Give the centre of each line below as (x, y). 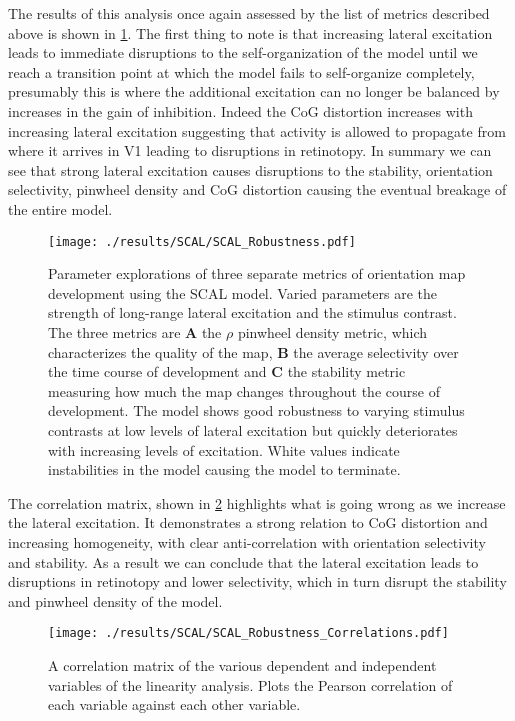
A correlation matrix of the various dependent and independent (242, 664)
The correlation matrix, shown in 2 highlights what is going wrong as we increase (257, 502)
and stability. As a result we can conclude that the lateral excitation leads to (243, 561)
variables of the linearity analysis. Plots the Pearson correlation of (250, 684)
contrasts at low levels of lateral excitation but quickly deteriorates (253, 429)
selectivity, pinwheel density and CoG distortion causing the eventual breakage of (257, 189)
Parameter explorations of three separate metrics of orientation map (257, 273)
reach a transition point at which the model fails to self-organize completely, (241, 71)
